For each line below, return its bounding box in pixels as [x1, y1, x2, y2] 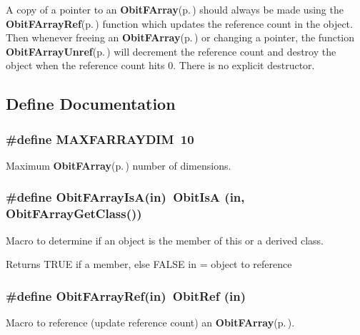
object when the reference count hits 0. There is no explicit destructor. [6, 58, 315, 73]
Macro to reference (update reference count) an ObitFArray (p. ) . [6, 315, 295, 330]
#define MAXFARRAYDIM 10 [6, 130, 194, 148]
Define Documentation [6, 93, 176, 115]
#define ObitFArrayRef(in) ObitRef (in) [6, 287, 246, 304]
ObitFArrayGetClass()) [6, 205, 142, 222]
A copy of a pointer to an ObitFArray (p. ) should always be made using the [6, 2, 344, 16]
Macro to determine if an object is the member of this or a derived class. [6, 232, 324, 247]
